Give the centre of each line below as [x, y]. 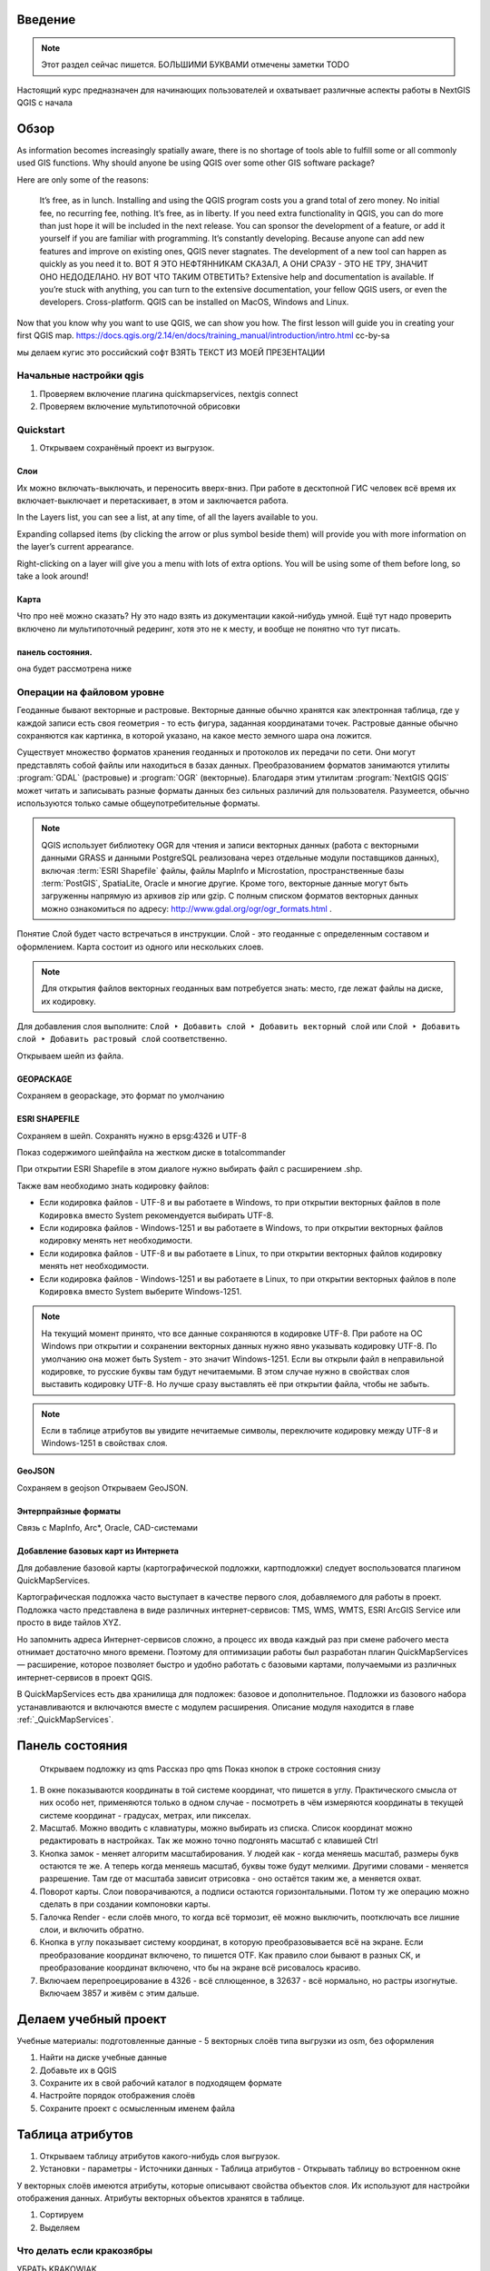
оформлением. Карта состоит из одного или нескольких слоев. [140, 947]
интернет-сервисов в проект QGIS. [85, 1677]
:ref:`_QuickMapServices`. [65, 1719]
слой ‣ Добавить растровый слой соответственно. [122, 1039]
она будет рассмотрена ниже [74, 669]
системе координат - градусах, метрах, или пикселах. [145, 1815]
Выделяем [60, 2227]
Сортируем [62, 2215]
